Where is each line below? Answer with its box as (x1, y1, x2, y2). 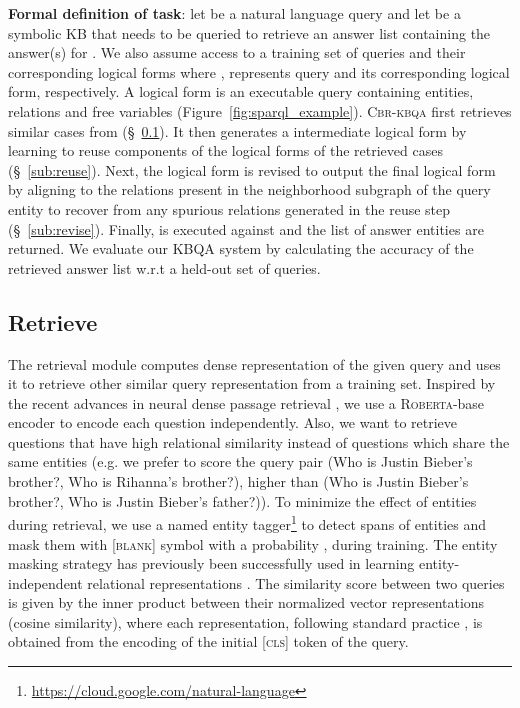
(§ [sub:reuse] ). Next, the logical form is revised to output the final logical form (8, 159, 496, 180)
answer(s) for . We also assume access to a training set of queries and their (8, 42, 466, 63)
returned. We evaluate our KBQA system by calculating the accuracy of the (8, 238, 474, 259)
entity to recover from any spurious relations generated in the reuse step (8, 198, 451, 219)
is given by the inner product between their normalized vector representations (8, 592, 485, 613)
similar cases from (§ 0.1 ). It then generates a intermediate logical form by (8, 120, 467, 141)
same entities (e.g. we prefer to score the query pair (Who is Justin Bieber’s (8, 451, 473, 472)
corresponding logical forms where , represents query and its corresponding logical (8, 61, 510, 82)
